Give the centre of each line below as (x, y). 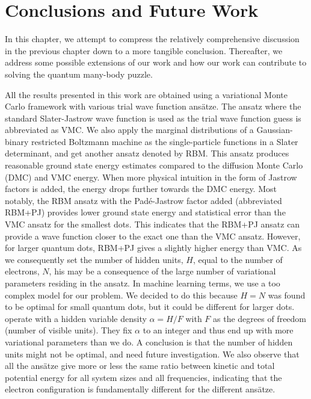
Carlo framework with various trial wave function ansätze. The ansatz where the (153, 106)
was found (287, 295)
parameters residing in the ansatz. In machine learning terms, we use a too (143, 283)
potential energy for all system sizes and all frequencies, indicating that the (143, 377)
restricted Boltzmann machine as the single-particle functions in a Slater (165, 141)
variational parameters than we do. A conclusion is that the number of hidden (149, 342)
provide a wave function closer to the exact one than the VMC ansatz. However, (153, 236)
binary (17, 141)
